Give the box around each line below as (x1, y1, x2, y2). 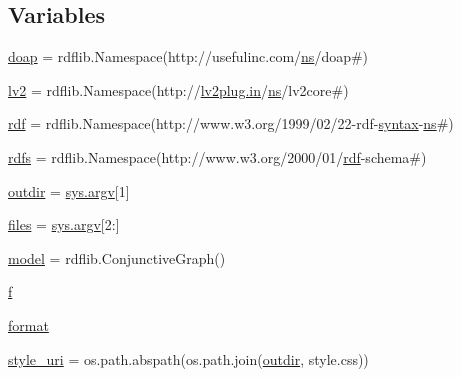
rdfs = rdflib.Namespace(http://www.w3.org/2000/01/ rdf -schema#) (8, 146, 427, 167)
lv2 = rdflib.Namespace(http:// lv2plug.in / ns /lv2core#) (8, 79, 349, 100)
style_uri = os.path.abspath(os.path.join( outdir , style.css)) (8, 348, 369, 369)
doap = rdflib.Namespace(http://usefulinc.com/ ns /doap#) (8, 46, 369, 67)
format (8, 314, 49, 335)
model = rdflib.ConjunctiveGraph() (8, 247, 226, 268)
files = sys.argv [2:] (8, 214, 120, 235)
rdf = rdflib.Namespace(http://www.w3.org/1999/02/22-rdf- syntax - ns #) (8, 113, 454, 134)
